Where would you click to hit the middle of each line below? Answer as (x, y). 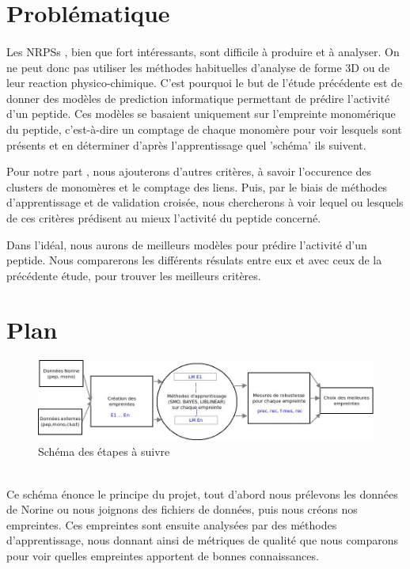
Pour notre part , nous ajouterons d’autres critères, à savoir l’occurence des (189, 171)
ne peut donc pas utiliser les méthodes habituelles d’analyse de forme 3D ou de (198, 67)
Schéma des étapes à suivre (104, 451)
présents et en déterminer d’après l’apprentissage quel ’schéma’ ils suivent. (186, 144)
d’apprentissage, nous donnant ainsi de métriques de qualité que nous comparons (202, 540)
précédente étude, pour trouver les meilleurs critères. (134, 275)
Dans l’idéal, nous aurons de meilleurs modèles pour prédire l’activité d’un (187, 244)
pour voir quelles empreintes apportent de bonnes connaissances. (163, 555)
